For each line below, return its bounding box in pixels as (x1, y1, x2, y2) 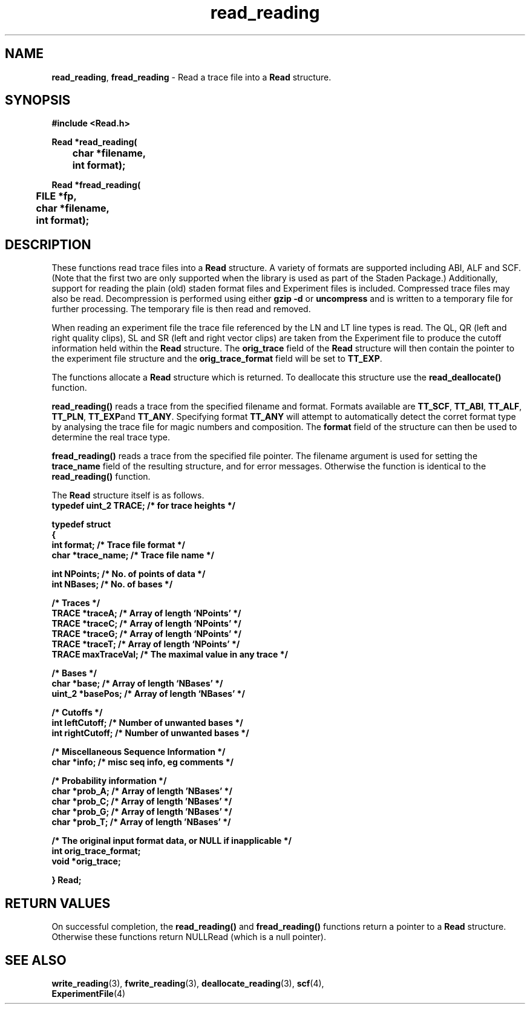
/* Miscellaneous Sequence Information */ (51, 746, 226, 757)
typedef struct (51, 519, 111, 530)
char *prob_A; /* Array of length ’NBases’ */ (51, 786, 232, 797)
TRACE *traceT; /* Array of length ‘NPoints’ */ (51, 639, 240, 650)
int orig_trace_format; (51, 846, 141, 857)
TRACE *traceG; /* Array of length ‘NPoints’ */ (51, 629, 241, 639)
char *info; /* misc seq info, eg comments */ (51, 757, 234, 768)
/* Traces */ (51, 598, 100, 609)
